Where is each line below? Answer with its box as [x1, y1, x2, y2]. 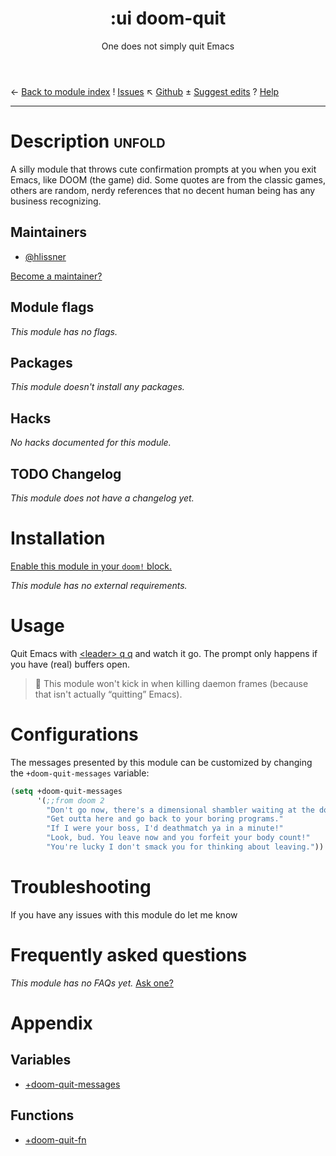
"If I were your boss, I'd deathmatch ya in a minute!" [46, 823, 284, 834]
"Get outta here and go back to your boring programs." [46, 814, 284, 824]
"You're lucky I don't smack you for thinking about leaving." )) [46, 842, 325, 852]
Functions [10, 1107, 75, 1124]
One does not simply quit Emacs [101, 40, 235, 52]
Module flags [10, 299, 95, 316]
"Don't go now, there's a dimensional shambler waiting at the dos [46, 805, 333, 815]
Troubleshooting [10, 876, 152, 899]
